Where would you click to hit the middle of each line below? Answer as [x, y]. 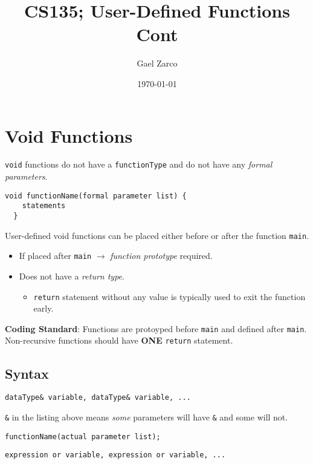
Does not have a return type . [72, 276]
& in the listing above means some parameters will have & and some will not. [147, 417]
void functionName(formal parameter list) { [96, 196]
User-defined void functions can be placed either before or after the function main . [157, 235]
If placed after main [55, 256]
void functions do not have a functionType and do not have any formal [139, 164]
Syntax [27, 373]
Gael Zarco [157, 63]
